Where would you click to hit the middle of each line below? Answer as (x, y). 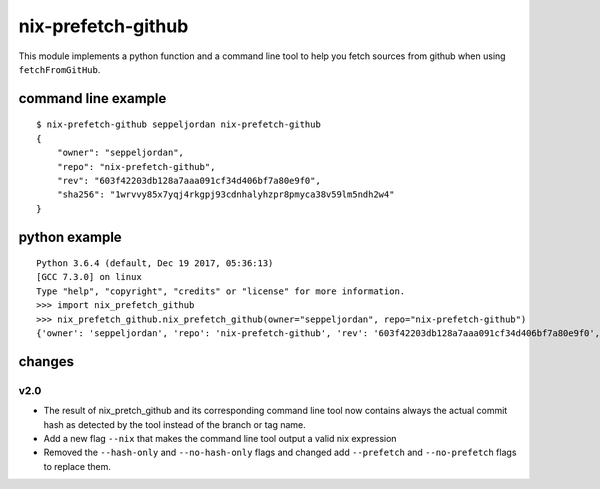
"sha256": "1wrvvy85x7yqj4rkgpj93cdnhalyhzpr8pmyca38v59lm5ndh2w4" (225, 194)
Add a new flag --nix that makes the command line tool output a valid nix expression (220, 438)
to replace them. (77, 466)
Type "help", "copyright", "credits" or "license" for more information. (221, 291)
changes (46, 361)
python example (70, 236)
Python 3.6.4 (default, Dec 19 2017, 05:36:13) (155, 263)
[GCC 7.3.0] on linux (89, 277)
